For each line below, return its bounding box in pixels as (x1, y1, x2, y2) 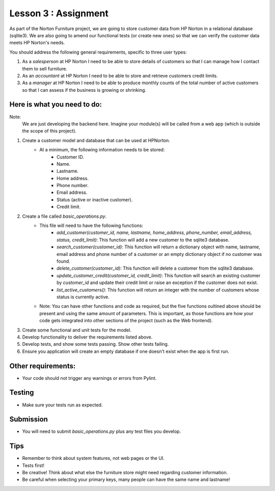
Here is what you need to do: (9, 100, 102, 109)
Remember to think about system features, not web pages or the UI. (22, 455, 165, 461)
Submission (9, 415, 48, 424)
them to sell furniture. (22, 65, 67, 71)
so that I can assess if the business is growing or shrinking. (22, 87, 147, 93)
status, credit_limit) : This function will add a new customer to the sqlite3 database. (57, 237, 230, 243)
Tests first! (22, 462, 45, 469)
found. (57, 258, 71, 264)
